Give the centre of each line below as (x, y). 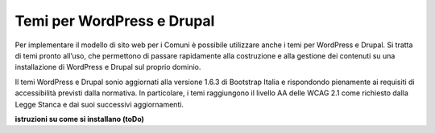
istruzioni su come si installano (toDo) (80, 119)
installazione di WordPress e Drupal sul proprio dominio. (108, 67)
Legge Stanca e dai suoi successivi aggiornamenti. (99, 104)
